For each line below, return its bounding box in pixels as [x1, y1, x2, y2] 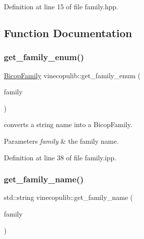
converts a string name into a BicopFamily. [4, 119, 133, 130]
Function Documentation [4, 25, 132, 40]
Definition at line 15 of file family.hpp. [4, 1, 118, 11]
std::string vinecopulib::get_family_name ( [4, 192, 133, 202]
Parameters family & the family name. [4, 135, 119, 146]
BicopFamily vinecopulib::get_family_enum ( [4, 70, 141, 80]
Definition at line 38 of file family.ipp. [4, 152, 117, 162]
